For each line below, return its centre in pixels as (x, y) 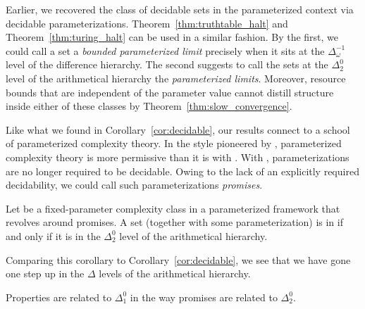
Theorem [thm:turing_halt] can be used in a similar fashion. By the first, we (172, 37)
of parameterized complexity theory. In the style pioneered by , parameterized (174, 143)
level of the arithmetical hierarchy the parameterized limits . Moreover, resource (176, 78)
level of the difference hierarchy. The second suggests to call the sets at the (167, 64)
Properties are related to (59, 297)
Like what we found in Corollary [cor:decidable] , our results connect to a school (178, 129)
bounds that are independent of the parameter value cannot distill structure (170, 92)
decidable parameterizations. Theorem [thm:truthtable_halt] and (147, 23)
